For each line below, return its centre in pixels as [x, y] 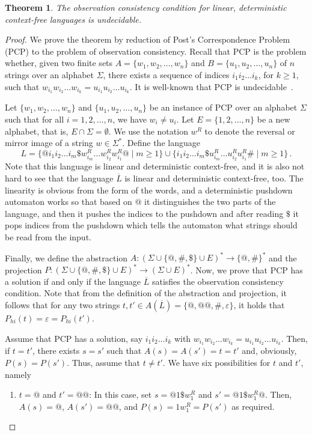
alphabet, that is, [37, 131]
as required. [253, 406]
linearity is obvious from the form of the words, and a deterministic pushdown [149, 190]
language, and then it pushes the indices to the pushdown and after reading [144, 213]
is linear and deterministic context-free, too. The [214, 178]
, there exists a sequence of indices [166, 74]
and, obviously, [269, 351]
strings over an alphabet [50, 74]
